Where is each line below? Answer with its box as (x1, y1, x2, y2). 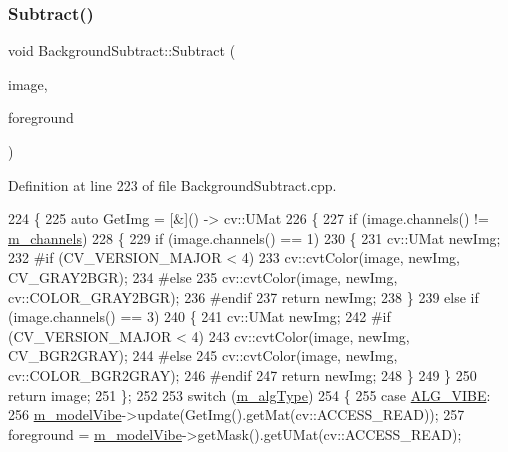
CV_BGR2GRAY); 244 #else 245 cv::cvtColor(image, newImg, (8, 345, 398, 366)
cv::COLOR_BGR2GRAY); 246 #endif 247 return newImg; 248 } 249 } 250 (8, 364, 477, 385)
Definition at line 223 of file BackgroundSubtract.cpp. (8, 174, 337, 195)
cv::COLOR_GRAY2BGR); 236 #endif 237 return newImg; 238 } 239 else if (8, 286, 479, 307)
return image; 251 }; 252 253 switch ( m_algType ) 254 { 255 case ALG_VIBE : (8, 384, 491, 405)
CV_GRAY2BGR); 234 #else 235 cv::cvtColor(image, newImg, (8, 266, 398, 287)
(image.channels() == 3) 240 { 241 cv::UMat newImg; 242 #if (8, 306, 391, 327)
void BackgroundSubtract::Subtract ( (8, 40, 236, 61)
